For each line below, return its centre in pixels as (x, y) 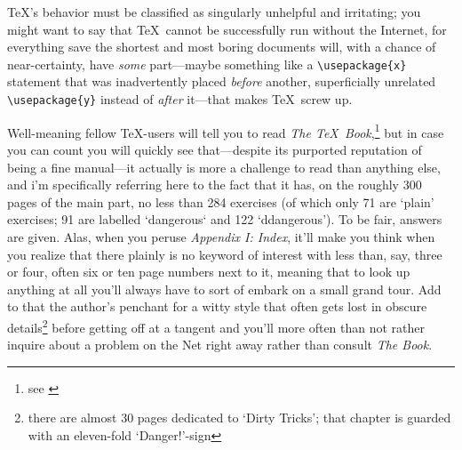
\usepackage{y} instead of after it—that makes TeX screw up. (180, 99)
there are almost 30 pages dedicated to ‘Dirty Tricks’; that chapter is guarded (239, 418)
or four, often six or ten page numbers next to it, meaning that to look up (209, 272)
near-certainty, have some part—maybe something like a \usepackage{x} (207, 64)
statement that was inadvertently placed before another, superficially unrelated (222, 81)
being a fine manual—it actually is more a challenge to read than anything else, (224, 167)
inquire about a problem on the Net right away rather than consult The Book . (220, 345)
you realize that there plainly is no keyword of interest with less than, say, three (225, 254)
